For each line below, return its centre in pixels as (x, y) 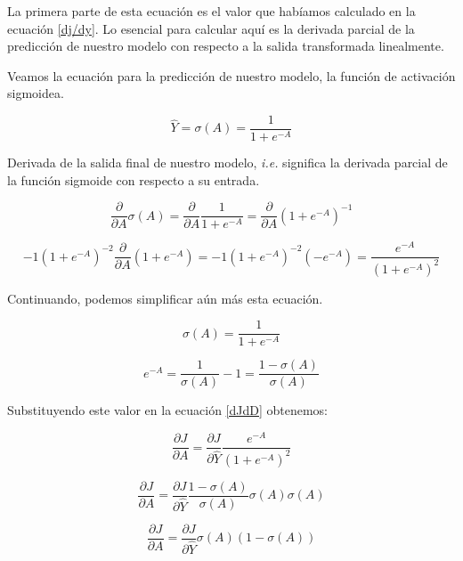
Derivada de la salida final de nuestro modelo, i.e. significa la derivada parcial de (227, 163)
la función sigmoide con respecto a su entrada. (134, 179)
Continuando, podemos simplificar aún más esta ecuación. (165, 298)
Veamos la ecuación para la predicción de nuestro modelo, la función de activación (231, 75)
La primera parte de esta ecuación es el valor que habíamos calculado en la (211, 11)
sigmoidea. (36, 93)
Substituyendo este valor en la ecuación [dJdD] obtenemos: (168, 410)
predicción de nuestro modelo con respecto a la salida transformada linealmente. (226, 46)
